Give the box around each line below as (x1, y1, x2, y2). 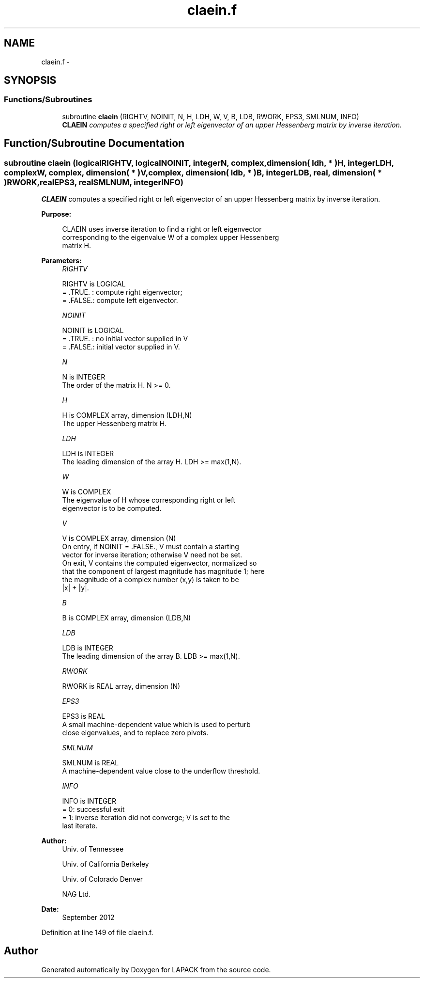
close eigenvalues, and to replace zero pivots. (62, 729, 209, 737)
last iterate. (62, 822, 98, 830)
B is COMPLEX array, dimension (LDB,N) (62, 614, 191, 622)
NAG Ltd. (62, 890, 91, 899)
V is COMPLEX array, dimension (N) (62, 534, 176, 543)
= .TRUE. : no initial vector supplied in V (62, 334, 188, 343)
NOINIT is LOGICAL (62, 326, 124, 335)
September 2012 (62, 913, 115, 922)
